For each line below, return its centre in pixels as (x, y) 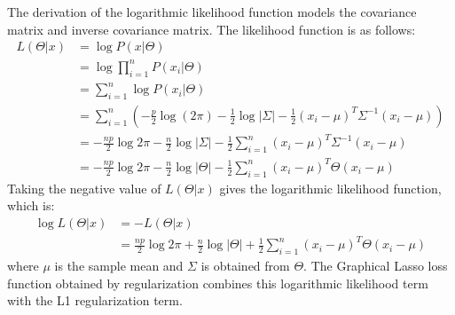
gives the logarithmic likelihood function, (330, 188)
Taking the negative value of (84, 188)
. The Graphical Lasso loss (376, 266)
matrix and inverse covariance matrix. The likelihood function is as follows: (212, 29)
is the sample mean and (119, 266)
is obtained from (245, 266)
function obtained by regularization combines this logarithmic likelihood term (218, 283)
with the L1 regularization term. (95, 300)
